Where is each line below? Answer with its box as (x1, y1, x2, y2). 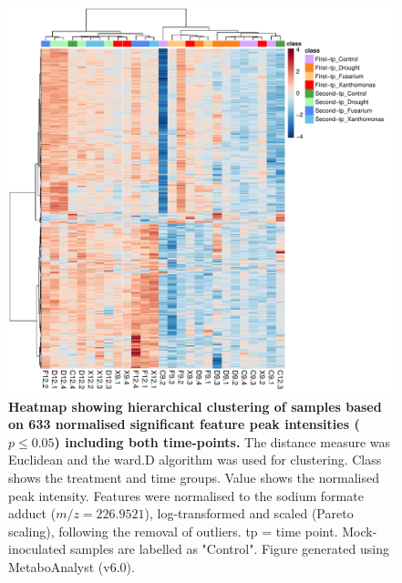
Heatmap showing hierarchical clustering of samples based (8, 396, 382, 415)
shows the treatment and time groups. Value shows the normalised (8, 467, 379, 486)
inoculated (8, 539, 67, 558)
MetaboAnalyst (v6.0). (8, 557, 135, 576)
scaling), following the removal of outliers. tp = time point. (8, 521, 338, 540)
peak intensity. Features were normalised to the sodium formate (8, 486, 364, 505)
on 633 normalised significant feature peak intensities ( (8, 414, 360, 434)
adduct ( (8, 504, 57, 523)
